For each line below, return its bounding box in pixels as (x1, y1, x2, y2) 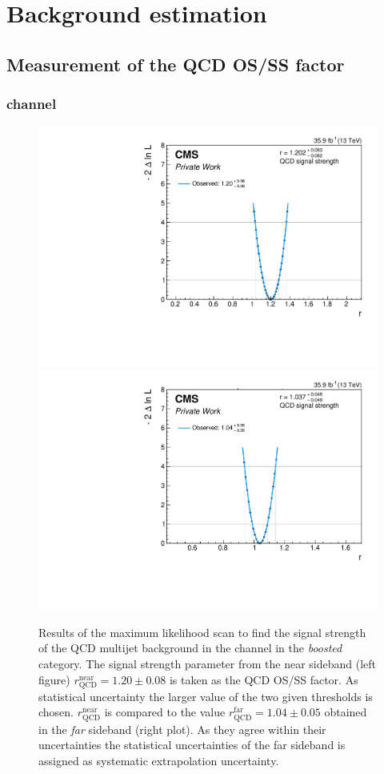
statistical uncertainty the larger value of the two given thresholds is (38, 687, 373, 704)
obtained (324, 703, 367, 720)
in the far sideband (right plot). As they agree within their (38, 720, 326, 737)
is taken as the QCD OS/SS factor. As (169, 671, 358, 687)
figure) (38, 671, 70, 687)
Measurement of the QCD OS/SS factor (6, 51, 345, 76)
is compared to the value (104, 703, 226, 720)
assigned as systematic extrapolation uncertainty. (38, 752, 279, 768)
